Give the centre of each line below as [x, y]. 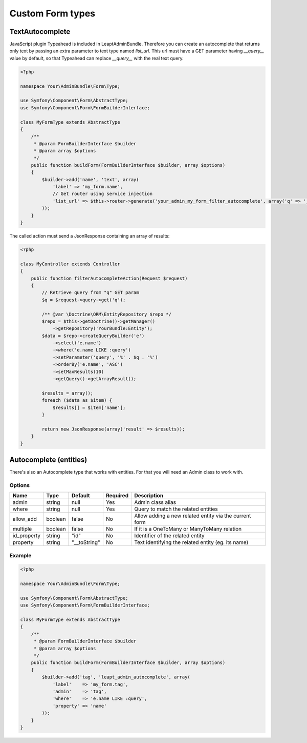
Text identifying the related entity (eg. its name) [191, 542]
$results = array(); [68, 393]
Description [149, 496]
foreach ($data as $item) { [77, 400]
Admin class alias [155, 502]
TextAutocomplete [40, 32]
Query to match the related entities [176, 509]
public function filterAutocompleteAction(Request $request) [109, 278]
